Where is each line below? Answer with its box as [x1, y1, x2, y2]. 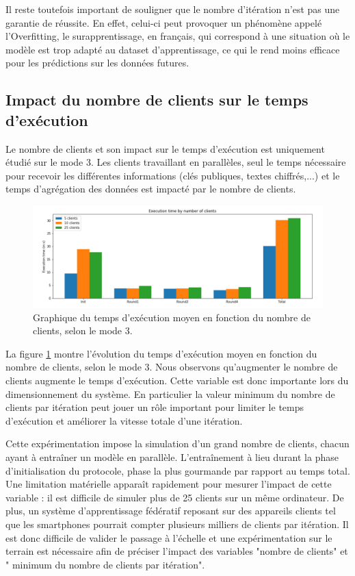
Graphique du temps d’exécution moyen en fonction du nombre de [33, 310, 311, 324]
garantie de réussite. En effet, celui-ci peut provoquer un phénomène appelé [5, 15, 322, 29]
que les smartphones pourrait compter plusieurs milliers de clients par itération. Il [5, 516, 349, 531]
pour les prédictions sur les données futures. [5, 55, 189, 70]
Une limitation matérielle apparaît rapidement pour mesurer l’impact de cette [5, 477, 332, 491]
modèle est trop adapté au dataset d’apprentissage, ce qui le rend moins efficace [5, 42, 340, 56]
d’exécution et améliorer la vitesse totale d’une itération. [5, 413, 243, 427]
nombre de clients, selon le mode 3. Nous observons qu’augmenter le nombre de [5, 360, 338, 374]
